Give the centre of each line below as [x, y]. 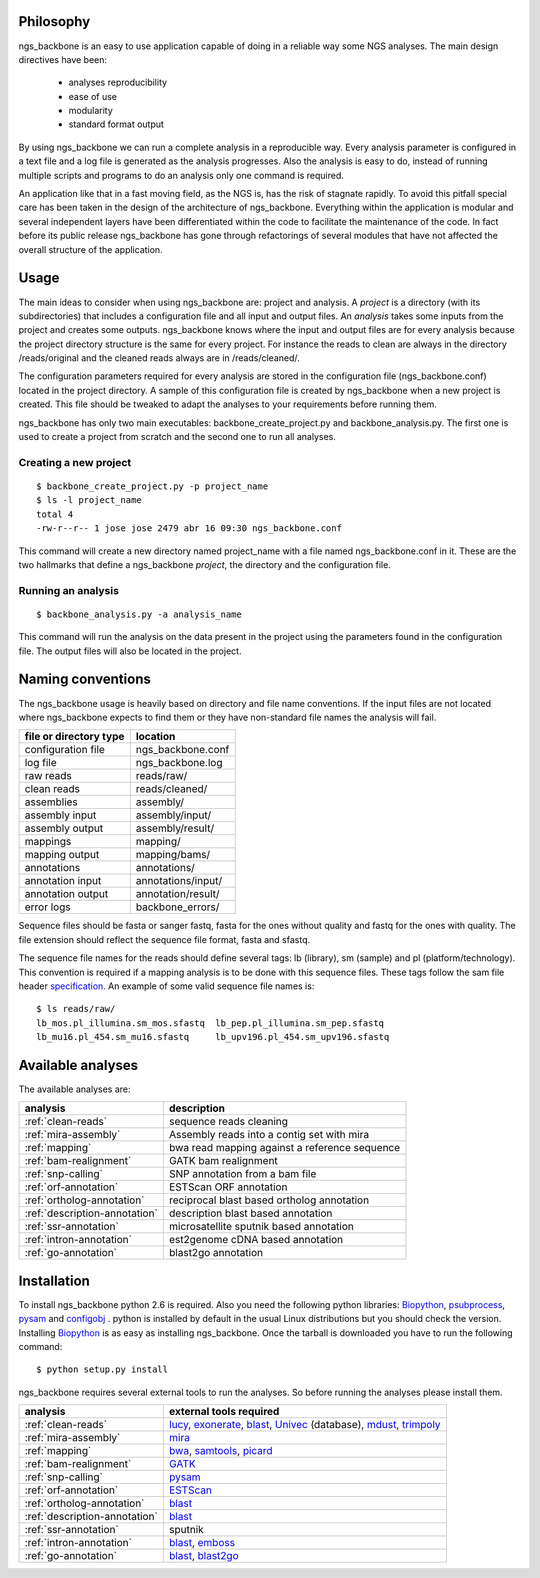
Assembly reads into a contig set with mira [269, 1135]
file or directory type [74, 737]
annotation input [63, 881]
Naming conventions [85, 679]
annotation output [66, 894]
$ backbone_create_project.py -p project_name [152, 486]
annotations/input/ [179, 881]
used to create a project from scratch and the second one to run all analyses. [177, 437]
